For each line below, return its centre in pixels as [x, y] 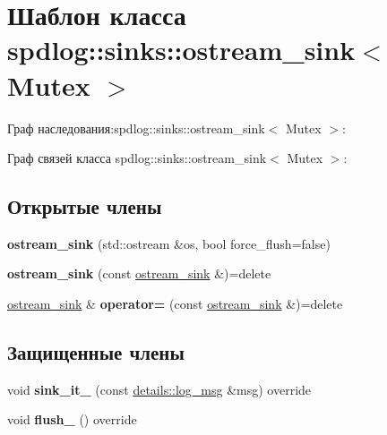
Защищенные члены [96, 352]
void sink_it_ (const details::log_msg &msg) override [159, 389]
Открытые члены [85, 206]
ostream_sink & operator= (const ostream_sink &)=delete [175, 304]
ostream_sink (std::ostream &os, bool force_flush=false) [169, 243]
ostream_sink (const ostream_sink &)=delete [139, 273]
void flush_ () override [72, 419]
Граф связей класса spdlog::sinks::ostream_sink [137, 158]
